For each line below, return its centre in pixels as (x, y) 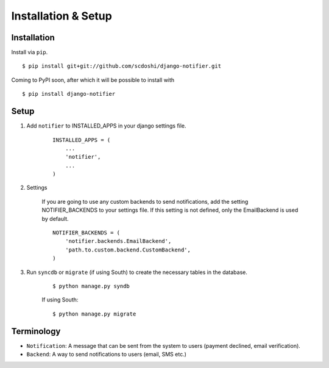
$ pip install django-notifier (69, 94)
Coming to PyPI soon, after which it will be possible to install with (93, 80)
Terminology (36, 331)
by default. (55, 218)
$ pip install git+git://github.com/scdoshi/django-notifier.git (122, 66)
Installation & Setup (62, 16)
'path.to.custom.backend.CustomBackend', (128, 250)
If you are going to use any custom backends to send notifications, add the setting (145, 201)
